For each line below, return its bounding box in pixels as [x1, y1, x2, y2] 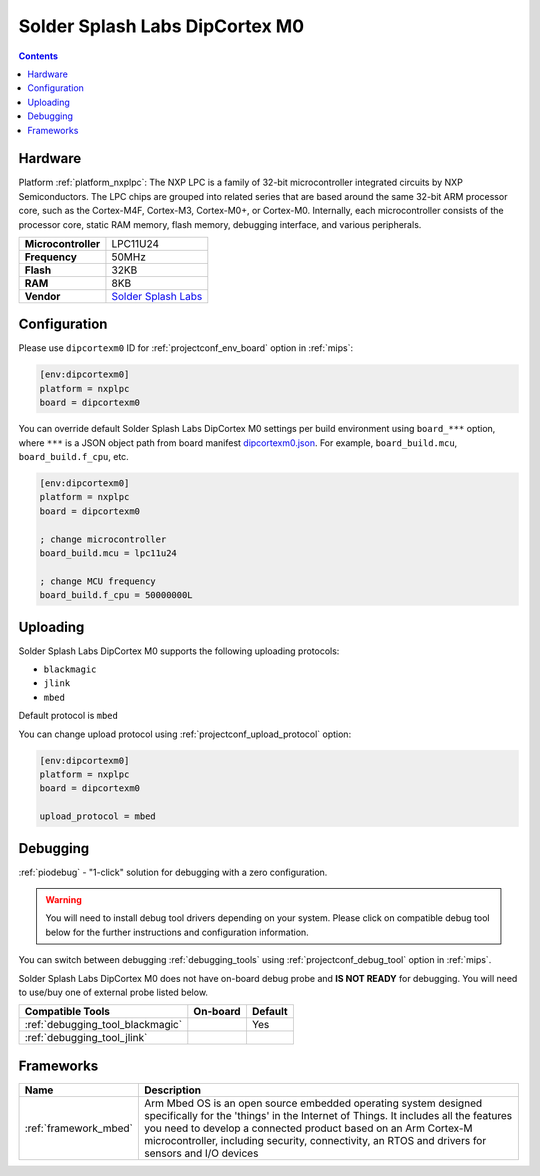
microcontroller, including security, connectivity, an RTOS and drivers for [143, 1133, 487, 1147]
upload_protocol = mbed [39, 811, 157, 822]
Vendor [24, 289, 61, 303]
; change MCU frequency [39, 575, 157, 587]
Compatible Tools [24, 1005, 110, 1019]
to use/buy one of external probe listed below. [18, 986, 209, 998]
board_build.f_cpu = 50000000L [39, 590, 194, 601]
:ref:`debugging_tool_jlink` [24, 1031, 148, 1045]
